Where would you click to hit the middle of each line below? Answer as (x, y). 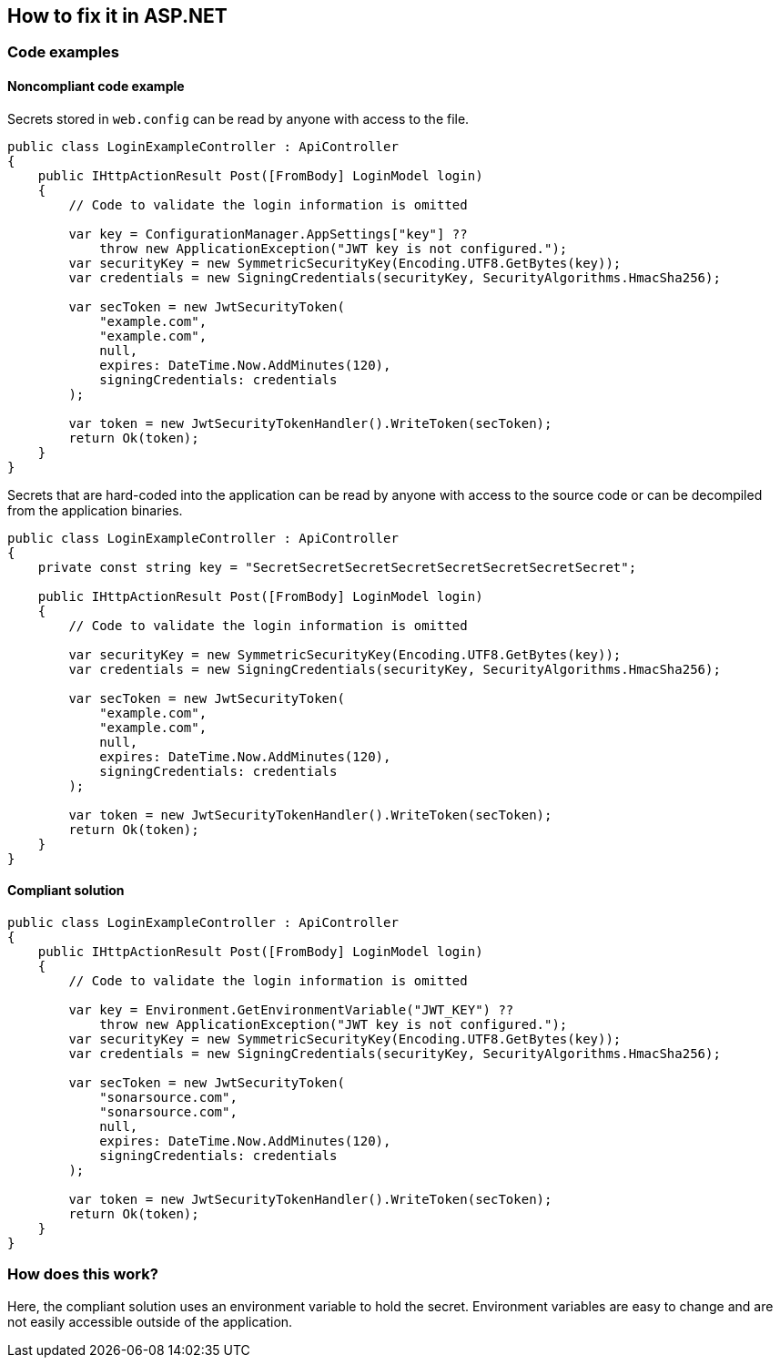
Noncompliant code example (96, 87)
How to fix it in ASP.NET (117, 16)
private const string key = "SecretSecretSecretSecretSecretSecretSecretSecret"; (337, 567)
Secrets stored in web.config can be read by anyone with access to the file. (238, 118)
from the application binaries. (95, 510)
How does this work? (83, 1274)
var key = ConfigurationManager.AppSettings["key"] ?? (268, 234)
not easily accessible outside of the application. (150, 1321)
